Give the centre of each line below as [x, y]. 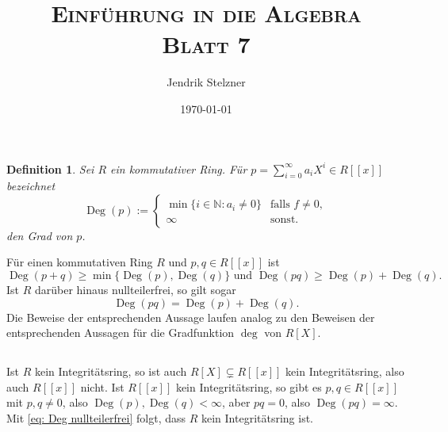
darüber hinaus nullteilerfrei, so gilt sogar [135, 290]
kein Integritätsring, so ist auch [111, 371]
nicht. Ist [102, 386]
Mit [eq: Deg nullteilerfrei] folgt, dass [96, 418]
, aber [236, 402]
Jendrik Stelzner [206, 82]
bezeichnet [31, 186]
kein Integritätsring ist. [257, 418]
